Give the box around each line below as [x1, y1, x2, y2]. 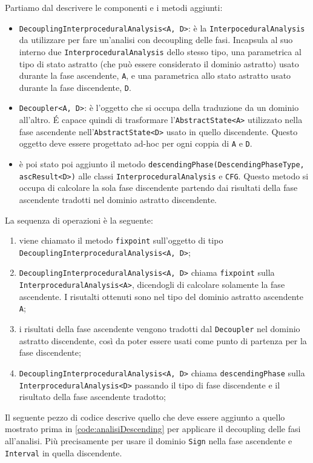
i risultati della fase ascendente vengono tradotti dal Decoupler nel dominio [19, 322, 300, 335]
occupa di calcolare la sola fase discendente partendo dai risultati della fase [19, 181, 298, 194]
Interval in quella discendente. [5, 446, 122, 459]
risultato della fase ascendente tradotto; [19, 390, 166, 403]
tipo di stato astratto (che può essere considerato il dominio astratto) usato [19, 57, 299, 70]
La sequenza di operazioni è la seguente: [5, 213, 153, 226]
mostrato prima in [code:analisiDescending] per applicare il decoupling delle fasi [5, 422, 301, 435]
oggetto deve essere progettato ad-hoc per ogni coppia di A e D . [19, 137, 252, 150]
